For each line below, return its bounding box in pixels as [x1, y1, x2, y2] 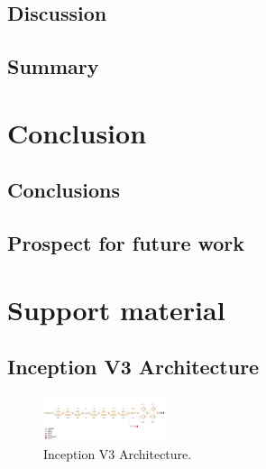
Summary [7, 52, 99, 80]
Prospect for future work [7, 229, 245, 257]
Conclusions [7, 176, 121, 204]
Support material [7, 290, 225, 327]
